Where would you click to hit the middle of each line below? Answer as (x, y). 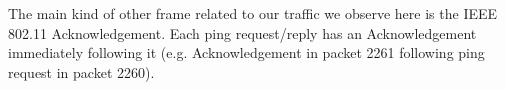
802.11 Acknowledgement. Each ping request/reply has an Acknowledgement (242, 32)
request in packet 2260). (81, 71)
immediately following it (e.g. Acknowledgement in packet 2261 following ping (246, 52)
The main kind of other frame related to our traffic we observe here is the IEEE (253, 13)
